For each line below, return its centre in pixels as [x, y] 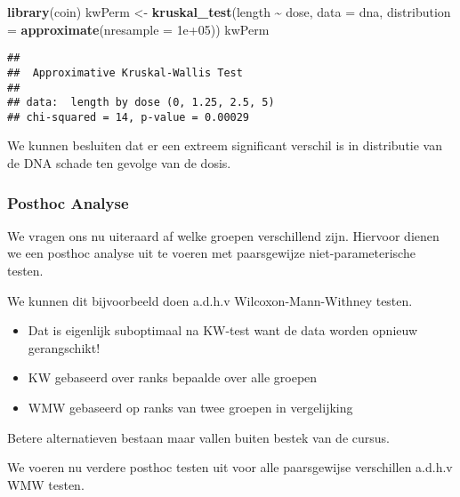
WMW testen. [46, 484]
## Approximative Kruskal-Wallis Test [125, 72]
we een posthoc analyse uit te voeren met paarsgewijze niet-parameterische [211, 253]
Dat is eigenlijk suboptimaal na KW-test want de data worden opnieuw [222, 330]
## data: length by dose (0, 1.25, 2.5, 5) [141, 103]
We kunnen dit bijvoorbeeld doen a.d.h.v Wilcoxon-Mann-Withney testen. [210, 300]
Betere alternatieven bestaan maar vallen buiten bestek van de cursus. [198, 437]
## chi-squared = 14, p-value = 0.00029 [129, 117]
